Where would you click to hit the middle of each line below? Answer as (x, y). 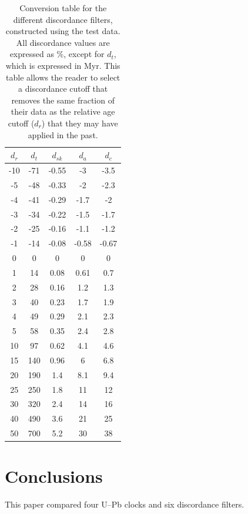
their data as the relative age (63, 111)
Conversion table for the (63, 8)
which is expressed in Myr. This (63, 65)
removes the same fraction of (63, 100)
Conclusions (54, 476)
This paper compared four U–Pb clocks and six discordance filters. (125, 504)
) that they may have (80, 123)
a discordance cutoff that (63, 89)
